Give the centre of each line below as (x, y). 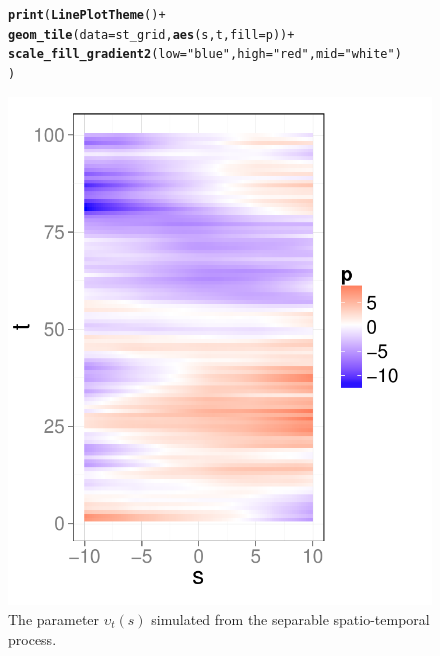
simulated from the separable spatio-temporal (290, 619)
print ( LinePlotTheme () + (87, 15)
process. (32, 638)
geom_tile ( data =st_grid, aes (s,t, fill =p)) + (151, 34)
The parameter (54, 619)
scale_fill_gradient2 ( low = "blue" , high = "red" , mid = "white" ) (205, 54)
